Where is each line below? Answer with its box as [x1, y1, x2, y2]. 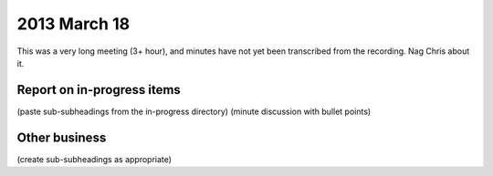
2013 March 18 [16, 14, 131, 34]
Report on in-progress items [16, 82, 182, 98]
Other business [16, 129, 107, 145]
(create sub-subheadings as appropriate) [16, 153, 173, 164]
